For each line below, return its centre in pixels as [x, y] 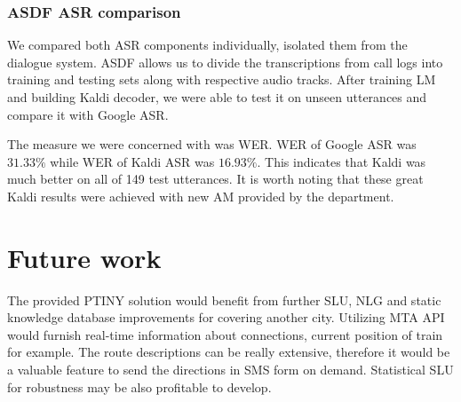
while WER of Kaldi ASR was [132, 161]
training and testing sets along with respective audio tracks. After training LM [222, 79]
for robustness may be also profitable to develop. [139, 386]
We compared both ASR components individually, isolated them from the [207, 45]
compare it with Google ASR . [88, 114]
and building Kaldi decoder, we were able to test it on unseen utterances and [217, 97]
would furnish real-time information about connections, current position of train [225, 334]
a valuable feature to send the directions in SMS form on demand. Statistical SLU [230, 370]
